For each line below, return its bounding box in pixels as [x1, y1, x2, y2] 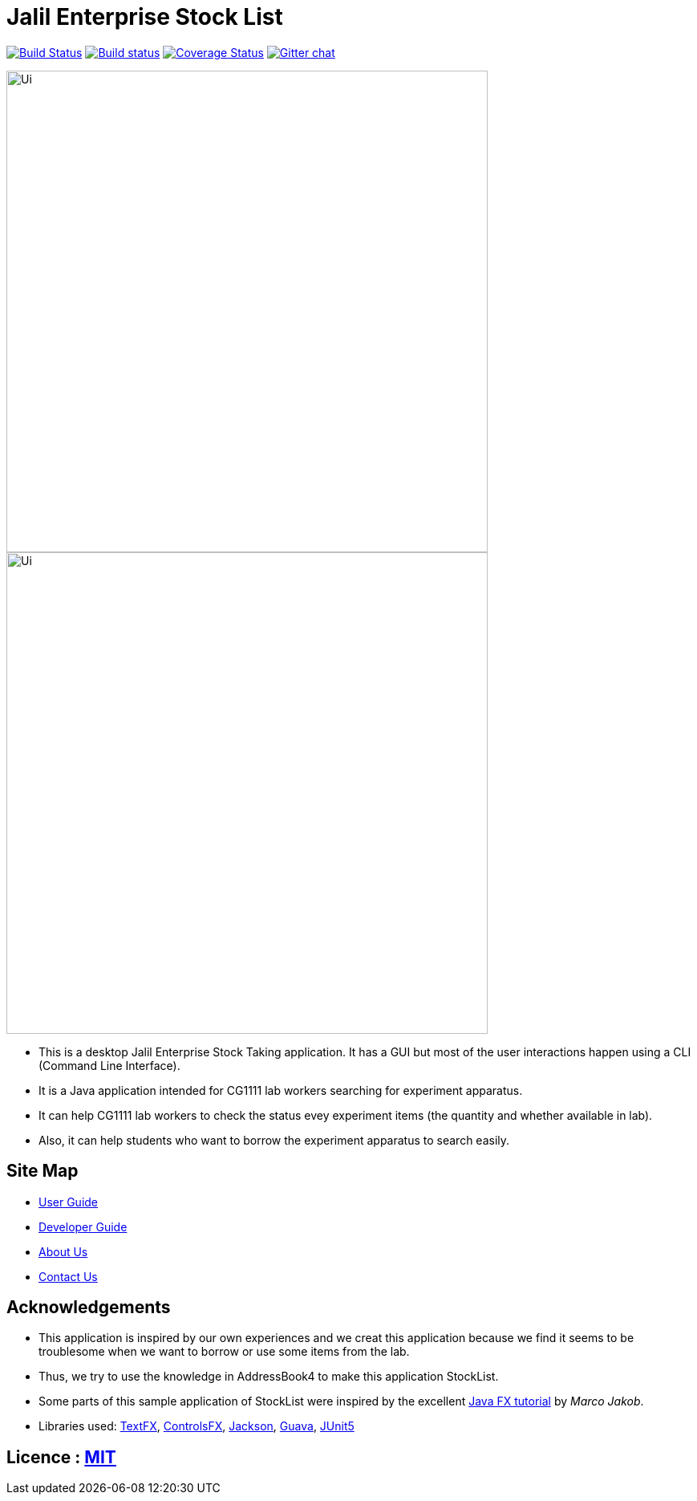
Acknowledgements [6, 1297, 171, 1318]
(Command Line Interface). [38, 1058, 180, 1072]
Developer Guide [38, 1219, 128, 1234]
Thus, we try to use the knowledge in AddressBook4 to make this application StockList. [38, 1369, 499, 1384]
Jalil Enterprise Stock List [6, 3, 283, 31]
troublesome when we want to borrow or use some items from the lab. [38, 1344, 410, 1359]
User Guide [38, 1194, 99, 1209]
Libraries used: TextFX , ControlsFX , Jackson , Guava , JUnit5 [38, 1419, 355, 1434]
